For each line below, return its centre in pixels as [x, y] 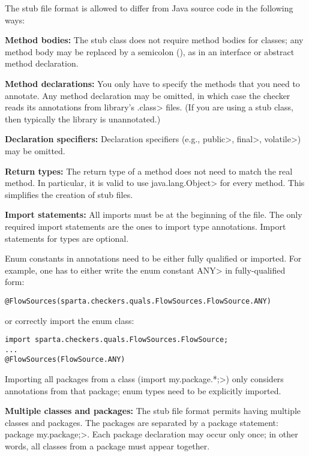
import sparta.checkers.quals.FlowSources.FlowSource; [117, 340]
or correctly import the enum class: [70, 320]
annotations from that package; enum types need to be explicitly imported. [143, 390]
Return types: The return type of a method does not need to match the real [149, 171]
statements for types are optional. [67, 238]
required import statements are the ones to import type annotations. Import [145, 226]
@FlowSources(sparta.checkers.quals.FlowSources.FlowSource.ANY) [138, 301]
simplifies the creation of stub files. [69, 194]
